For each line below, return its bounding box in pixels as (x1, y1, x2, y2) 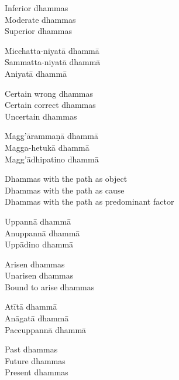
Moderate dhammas (5, 13, 76, 25)
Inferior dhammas (5, 2, 68, 13)
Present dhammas (5, 366, 68, 378)
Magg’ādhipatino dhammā (5, 152, 99, 165)
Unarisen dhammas (5, 269, 74, 281)
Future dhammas (5, 354, 66, 367)
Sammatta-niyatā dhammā (5, 56, 101, 68)
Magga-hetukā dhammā (5, 141, 89, 153)
